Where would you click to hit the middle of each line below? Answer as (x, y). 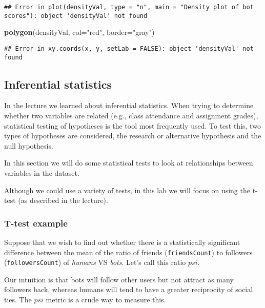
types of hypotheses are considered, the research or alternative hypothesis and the (133, 136)
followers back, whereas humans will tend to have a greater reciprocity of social (129, 289)
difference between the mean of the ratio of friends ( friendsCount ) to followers (128, 252)
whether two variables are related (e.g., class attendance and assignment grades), (131, 116)
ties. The (18, 300)
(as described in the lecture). (63, 200)
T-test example (36, 223)
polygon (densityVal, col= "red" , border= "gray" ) (79, 32)
